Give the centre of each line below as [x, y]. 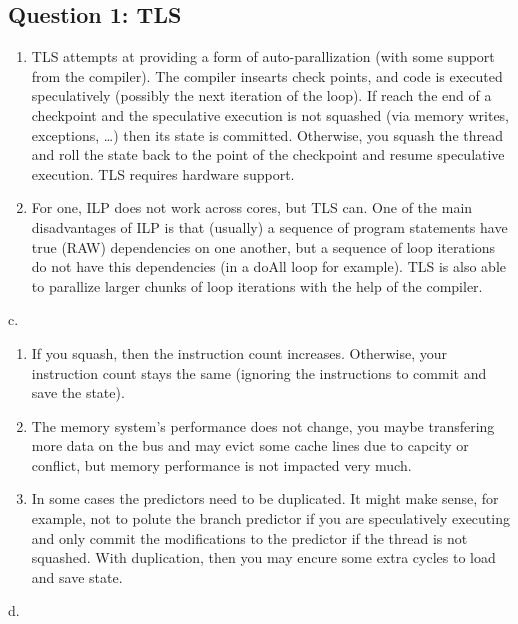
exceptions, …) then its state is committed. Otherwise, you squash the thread [267, 134]
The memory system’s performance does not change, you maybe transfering [263, 425]
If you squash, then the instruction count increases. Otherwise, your [239, 352]
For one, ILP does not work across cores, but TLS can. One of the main [252, 207]
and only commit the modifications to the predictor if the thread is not [249, 537]
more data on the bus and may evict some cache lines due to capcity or [250, 445]
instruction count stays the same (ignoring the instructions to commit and [259, 372]
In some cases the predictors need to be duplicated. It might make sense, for [265, 498]
